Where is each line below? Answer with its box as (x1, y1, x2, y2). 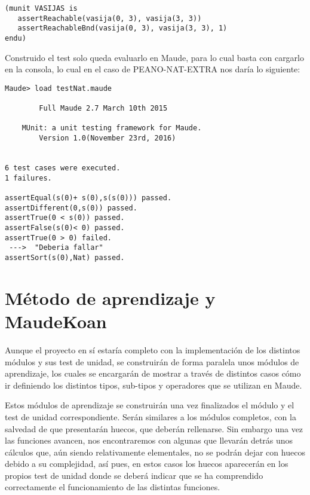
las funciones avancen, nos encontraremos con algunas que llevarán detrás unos (5, 434, 293, 447)
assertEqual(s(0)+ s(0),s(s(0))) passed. (5, 194, 172, 203)
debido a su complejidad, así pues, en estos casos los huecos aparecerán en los (5, 457, 288, 470)
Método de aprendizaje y (5, 285, 216, 310)
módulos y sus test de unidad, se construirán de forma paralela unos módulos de (5, 355, 299, 368)
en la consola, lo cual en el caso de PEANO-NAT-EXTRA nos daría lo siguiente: (5, 63, 300, 75)
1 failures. (5, 173, 52, 182)
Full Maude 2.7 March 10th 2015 (39, 104, 168, 113)
